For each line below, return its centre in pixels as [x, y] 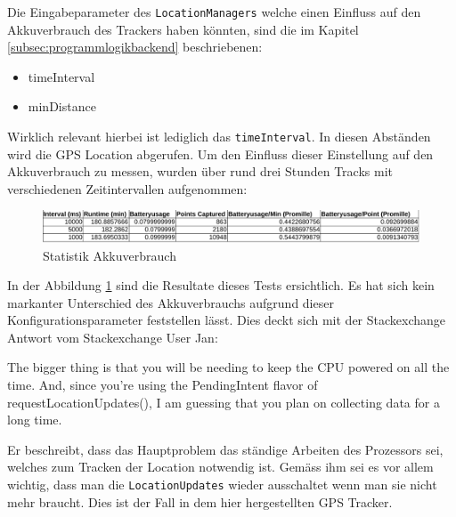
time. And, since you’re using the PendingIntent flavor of [163, 385]
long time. [35, 420]
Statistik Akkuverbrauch [110, 255]
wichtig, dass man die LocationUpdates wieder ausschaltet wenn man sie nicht [222, 485]
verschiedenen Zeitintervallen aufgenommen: [127, 188]
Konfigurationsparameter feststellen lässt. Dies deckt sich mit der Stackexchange [227, 320]
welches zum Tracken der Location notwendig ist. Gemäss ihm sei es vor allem [220, 467]
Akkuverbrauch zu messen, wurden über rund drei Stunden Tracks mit [200, 171]
